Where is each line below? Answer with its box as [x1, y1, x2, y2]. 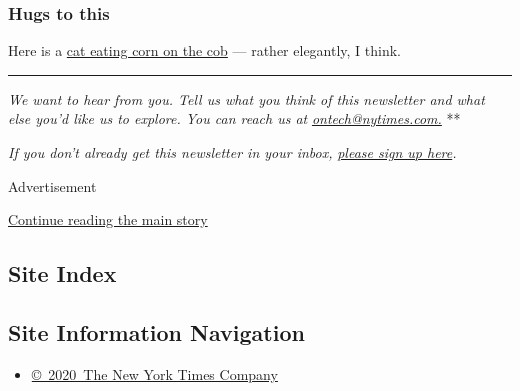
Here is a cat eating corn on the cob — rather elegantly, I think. [8, 40, 402, 61]
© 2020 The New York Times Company [31, 363, 278, 384]
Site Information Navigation [8, 316, 305, 347]
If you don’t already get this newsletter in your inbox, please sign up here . [8, 142, 457, 162]
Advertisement [8, 175, 97, 196]
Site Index [8, 258, 117, 289]
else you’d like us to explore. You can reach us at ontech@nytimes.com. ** [8, 108, 461, 129]
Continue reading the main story [8, 209, 208, 230]
